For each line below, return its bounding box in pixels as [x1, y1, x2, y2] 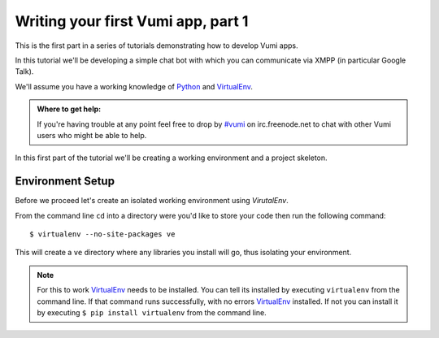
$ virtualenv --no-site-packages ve [29, 229, 176, 239]
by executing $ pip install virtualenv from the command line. [37, 307, 267, 317]
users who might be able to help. [37, 130, 147, 140]
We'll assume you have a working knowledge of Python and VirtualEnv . [15, 81, 254, 91]
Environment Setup [15, 175, 115, 188]
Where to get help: [37, 104, 102, 114]
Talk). [15, 67, 34, 76]
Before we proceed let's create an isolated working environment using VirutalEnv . [15, 196, 289, 206]
